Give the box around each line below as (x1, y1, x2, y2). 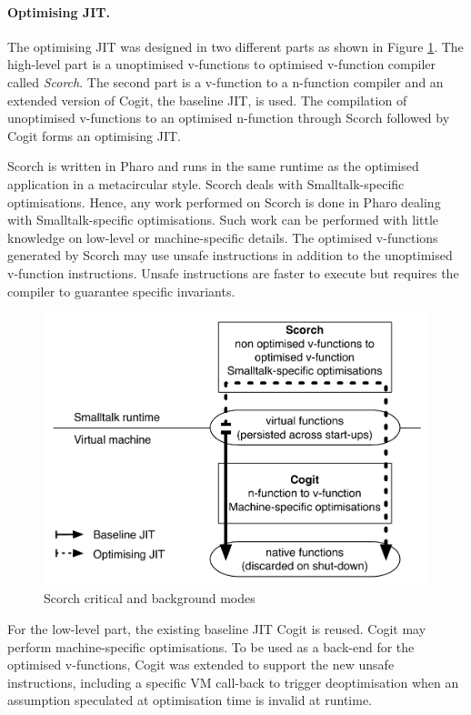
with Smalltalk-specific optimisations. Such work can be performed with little (7, 210, 439, 229)
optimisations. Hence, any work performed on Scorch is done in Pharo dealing (7, 192, 441, 211)
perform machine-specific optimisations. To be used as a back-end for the (7, 637, 415, 656)
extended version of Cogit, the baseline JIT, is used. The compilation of (7, 90, 407, 109)
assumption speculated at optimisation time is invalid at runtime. (7, 690, 372, 710)
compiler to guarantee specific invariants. (7, 281, 235, 300)
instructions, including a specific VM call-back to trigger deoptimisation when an (7, 672, 459, 691)
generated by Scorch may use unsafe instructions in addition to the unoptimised (7, 246, 453, 265)
